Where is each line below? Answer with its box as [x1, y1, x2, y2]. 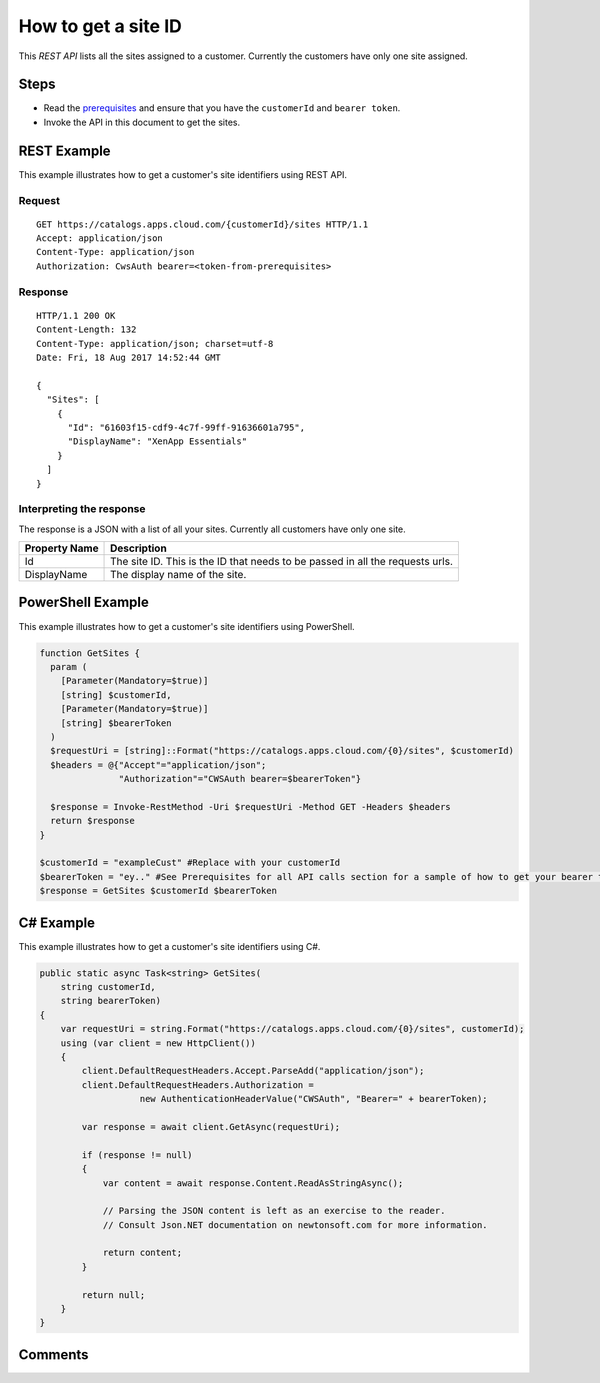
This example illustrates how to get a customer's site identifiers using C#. [18, 940, 321, 952]
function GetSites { [39, 647, 140, 659]
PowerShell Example [18, 594, 150, 611]
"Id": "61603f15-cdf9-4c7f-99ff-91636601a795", [67, 421, 305, 433]
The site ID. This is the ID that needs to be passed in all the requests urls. [110, 555, 454, 569]
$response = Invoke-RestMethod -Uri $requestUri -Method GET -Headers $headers [50, 801, 452, 812]
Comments [18, 1346, 89, 1363]
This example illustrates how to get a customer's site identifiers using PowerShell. [18, 620, 355, 632]
